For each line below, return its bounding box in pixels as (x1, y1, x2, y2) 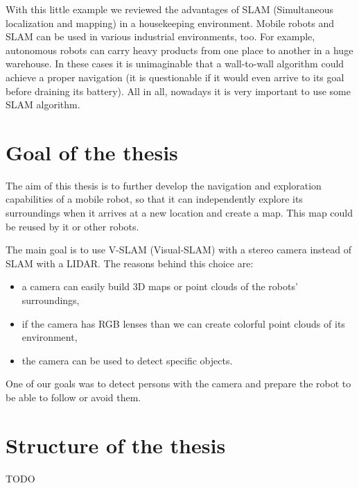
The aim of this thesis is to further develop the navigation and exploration (6, 178, 322, 192)
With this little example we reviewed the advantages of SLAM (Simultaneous (6, 2, 333, 16)
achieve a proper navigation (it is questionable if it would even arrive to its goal (6, 69, 344, 84)
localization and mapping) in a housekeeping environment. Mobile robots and (6, 15, 334, 30)
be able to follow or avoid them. (6, 390, 141, 404)
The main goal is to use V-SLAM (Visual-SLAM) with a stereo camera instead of (6, 242, 351, 257)
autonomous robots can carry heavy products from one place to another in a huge (6, 42, 353, 57)
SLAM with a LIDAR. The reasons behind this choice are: (6, 255, 254, 270)
